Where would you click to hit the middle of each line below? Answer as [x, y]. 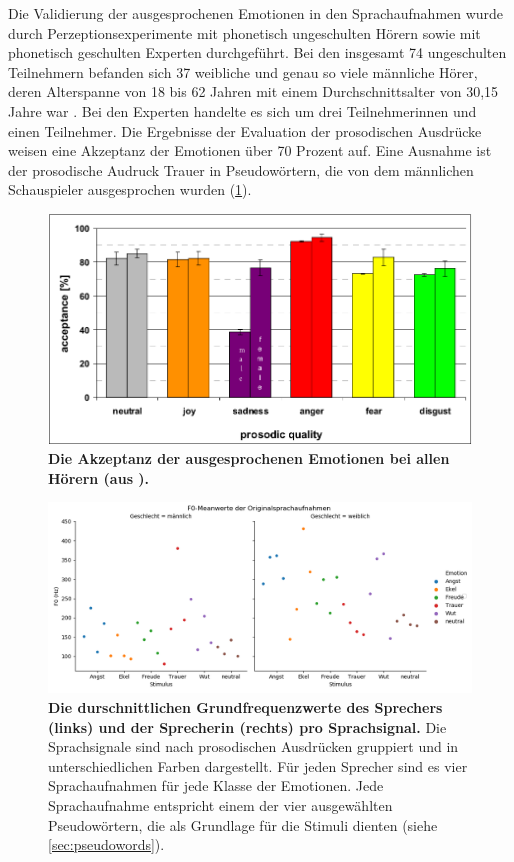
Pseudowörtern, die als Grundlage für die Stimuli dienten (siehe [243, 824]
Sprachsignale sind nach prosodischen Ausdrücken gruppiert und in [253, 746]
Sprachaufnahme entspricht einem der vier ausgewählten [220, 805]
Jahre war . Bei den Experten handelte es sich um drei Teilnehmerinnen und [242, 110]
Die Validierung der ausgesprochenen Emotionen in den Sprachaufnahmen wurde [256, 13]
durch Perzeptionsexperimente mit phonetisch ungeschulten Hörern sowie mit [244, 32]
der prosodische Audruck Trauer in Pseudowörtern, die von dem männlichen [241, 169]
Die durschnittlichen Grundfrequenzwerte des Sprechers [245, 707]
